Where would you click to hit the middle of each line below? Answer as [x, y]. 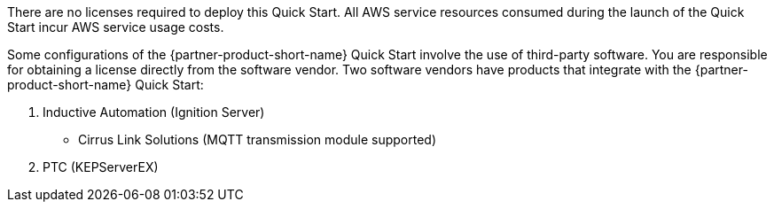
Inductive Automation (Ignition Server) [154, 112]
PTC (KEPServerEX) [101, 167]
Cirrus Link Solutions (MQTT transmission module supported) [258, 139]
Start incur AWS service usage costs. [116, 27]
